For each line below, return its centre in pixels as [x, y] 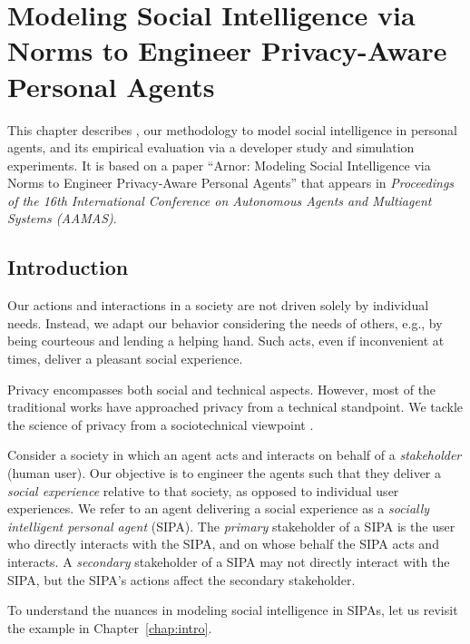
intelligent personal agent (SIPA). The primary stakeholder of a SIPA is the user [231, 526]
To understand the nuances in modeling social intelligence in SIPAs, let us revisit [233, 610]
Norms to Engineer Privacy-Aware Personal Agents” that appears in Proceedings [231, 183]
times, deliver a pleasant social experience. [125, 359]
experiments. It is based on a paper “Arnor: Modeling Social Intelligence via [219, 165]
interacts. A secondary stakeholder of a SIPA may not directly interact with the [229, 561]
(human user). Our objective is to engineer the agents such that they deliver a [225, 473]
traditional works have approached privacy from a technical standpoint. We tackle [235, 407]
